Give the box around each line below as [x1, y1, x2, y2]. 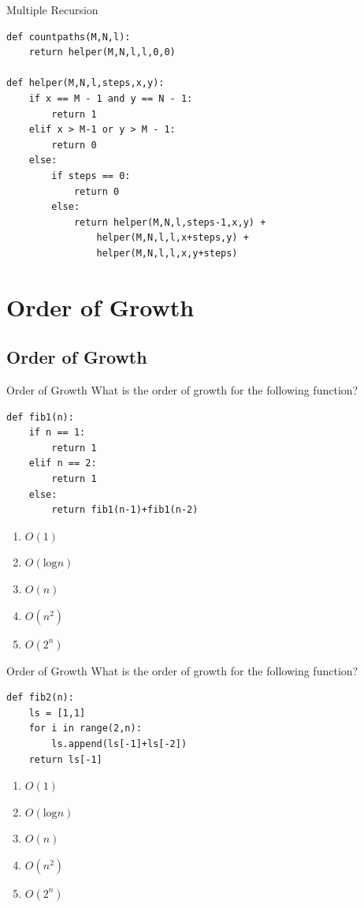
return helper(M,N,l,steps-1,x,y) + [73, 216, 266, 228]
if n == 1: [28, 427, 86, 439]
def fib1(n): [6, 411, 74, 423]
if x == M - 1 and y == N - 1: [28, 92, 193, 104]
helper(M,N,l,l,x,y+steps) [96, 247, 238, 259]
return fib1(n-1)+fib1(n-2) [51, 504, 199, 516]
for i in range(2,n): [28, 723, 142, 734]
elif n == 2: [28, 458, 97, 469]
